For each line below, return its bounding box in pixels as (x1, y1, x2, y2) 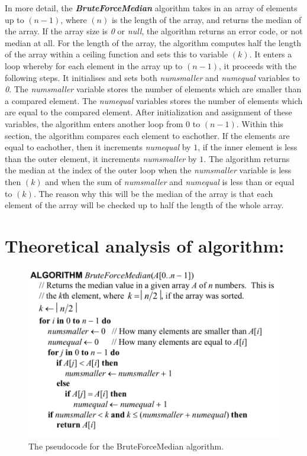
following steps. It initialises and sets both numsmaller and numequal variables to (5, 71, 300, 83)
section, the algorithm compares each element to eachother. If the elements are (5, 129, 290, 141)
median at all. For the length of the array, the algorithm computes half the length (5, 36, 301, 48)
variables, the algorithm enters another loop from (5, 117, 183, 130)
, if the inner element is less (198, 141, 298, 153)
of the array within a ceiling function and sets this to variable (5, 48, 228, 60)
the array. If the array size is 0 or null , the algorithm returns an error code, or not (5, 25, 303, 37)
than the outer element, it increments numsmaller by (5, 152, 197, 164)
